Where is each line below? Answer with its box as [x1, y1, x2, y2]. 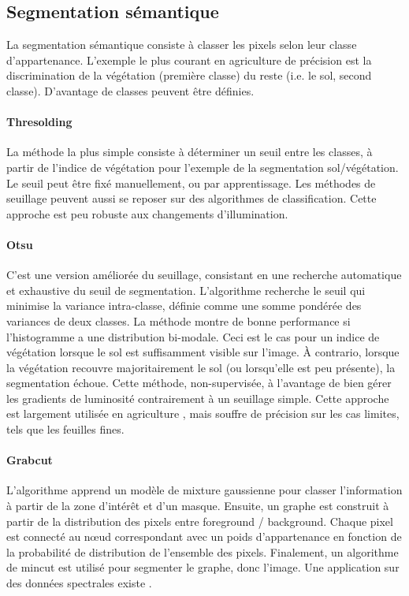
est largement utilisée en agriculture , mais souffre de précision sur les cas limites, [6, 405, 400, 422]
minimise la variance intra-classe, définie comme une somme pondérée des [6, 297, 362, 314]
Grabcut [6, 452, 53, 468]
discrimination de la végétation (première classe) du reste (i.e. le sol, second [6, 67, 372, 84]
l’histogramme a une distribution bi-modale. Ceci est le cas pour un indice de [6, 328, 380, 345]
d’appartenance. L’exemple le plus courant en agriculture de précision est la [6, 51, 372, 68]
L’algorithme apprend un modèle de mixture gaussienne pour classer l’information [6, 482, 403, 498]
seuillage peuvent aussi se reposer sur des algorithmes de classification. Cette [6, 190, 377, 207]
